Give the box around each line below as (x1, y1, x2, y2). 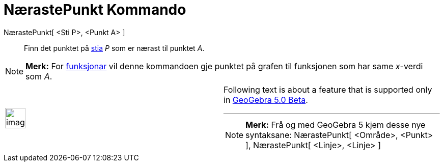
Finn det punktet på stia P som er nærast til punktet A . (24, 43, 205, 52)
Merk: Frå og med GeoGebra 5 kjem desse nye (245, 119, 426, 130)
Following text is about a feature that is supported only (224, 84, 432, 95)
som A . (25, 71, 52, 81)
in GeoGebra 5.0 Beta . (224, 94, 308, 105)
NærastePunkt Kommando (4, 1, 186, 18)
